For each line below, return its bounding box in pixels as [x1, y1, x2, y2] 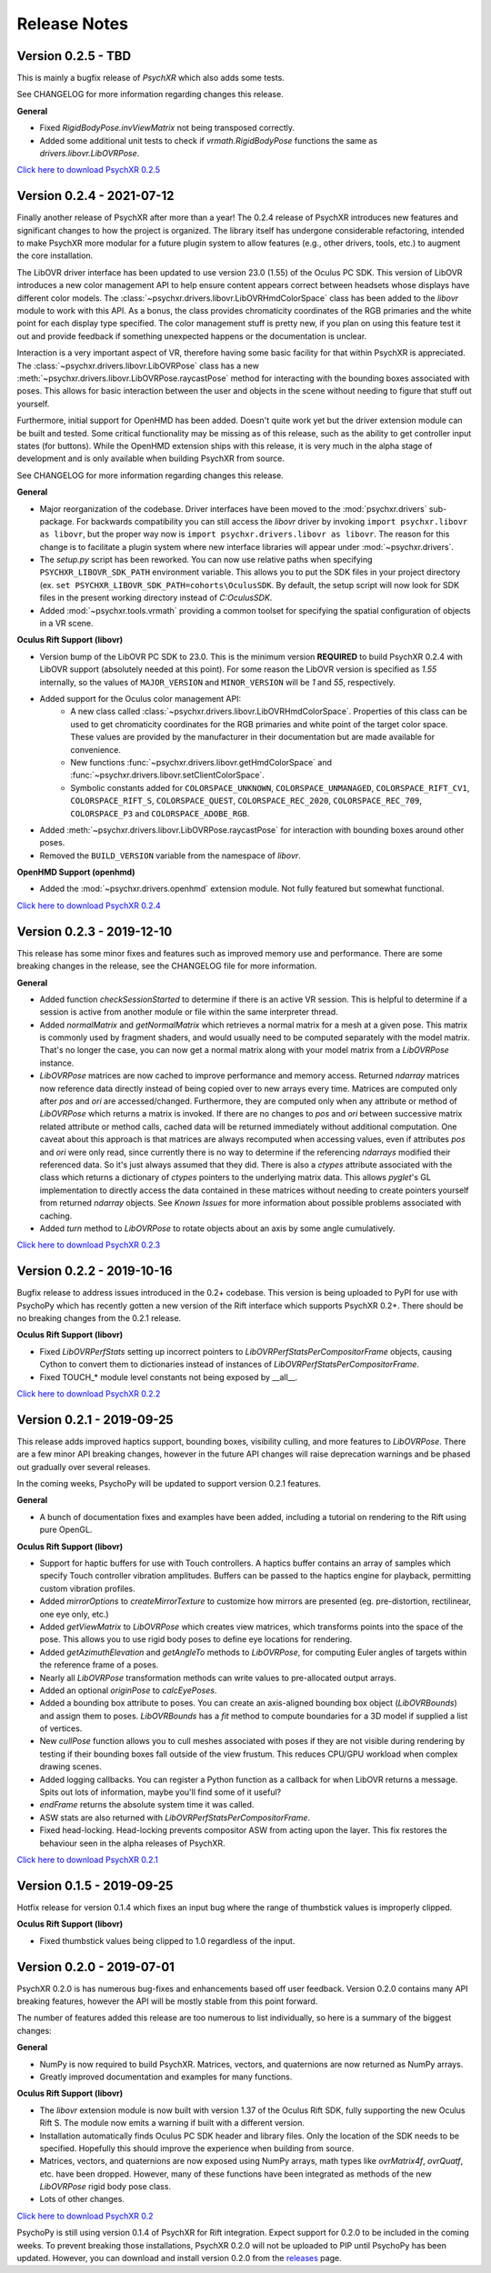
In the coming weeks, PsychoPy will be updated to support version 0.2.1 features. [16, 1478, 322, 1489]
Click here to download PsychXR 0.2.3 [16, 1239, 161, 1250]
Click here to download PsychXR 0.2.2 [16, 1387, 161, 1399]
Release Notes [16, 14, 129, 34]
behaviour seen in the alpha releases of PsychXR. [39, 1837, 226, 1848]
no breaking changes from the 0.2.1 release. [16, 1313, 182, 1324]
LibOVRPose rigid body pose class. [39, 2181, 172, 2192]
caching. [39, 1210, 73, 1221]
